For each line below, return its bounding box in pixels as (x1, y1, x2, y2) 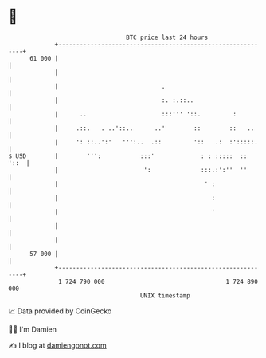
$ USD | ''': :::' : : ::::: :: (8, 151, 248, 160)
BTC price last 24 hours (126, 33, 209, 41)
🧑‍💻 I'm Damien (8, 325, 57, 334)
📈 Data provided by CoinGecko (8, 306, 112, 316)
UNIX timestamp (139, 291, 191, 300)
